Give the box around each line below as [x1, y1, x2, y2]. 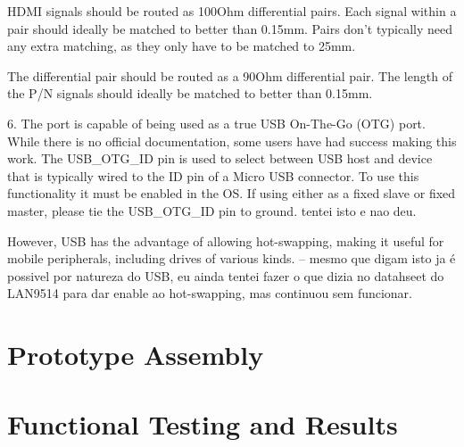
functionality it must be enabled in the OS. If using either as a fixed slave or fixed [7, 184, 456, 203]
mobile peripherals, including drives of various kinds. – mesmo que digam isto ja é [7, 249, 456, 268]
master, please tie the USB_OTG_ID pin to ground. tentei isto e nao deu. [7, 201, 417, 219]
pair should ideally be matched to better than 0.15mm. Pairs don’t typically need [7, 19, 453, 37]
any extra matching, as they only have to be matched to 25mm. [7, 37, 356, 55]
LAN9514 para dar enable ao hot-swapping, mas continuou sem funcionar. [7, 284, 413, 302]
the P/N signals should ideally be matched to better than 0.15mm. [7, 84, 373, 103]
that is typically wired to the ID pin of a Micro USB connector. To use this [7, 166, 419, 185]
